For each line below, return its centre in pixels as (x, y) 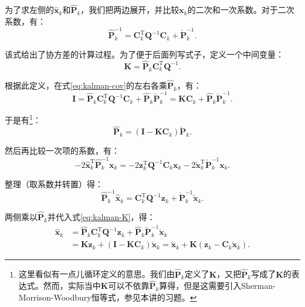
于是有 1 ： (23, 119)
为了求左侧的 (29, 10)
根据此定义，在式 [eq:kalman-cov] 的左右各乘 (86, 85)
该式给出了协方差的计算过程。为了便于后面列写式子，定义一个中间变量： (144, 54)
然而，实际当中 (72, 286)
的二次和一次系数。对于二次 (241, 10)
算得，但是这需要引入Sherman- (217, 286)
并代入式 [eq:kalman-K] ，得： (101, 217)
